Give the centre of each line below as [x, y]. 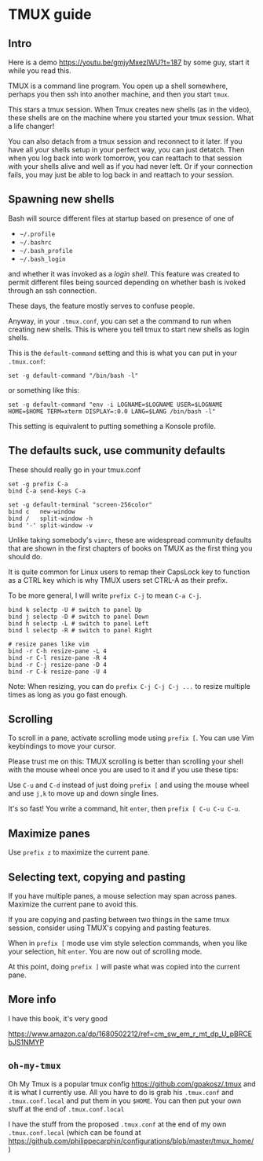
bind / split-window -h [50, 518]
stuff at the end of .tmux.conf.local [66, 1108]
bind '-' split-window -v [50, 525]
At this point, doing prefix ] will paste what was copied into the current [124, 967]
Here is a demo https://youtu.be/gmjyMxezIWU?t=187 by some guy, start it [129, 62]
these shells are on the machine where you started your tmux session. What [131, 118]
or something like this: [44, 390]
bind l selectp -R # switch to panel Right [80, 630]
